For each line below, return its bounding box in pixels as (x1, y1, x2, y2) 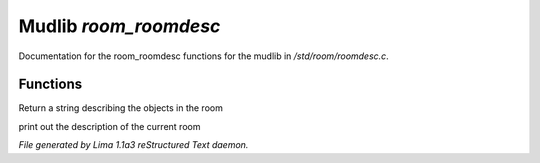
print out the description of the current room (18, 120, 201, 132)
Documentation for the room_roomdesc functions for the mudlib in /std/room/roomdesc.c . (18, 50, 389, 62)
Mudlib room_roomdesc (18, 15, 221, 37)
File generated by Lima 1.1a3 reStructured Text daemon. (18, 139, 249, 151)
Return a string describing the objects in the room (18, 102, 224, 114)
